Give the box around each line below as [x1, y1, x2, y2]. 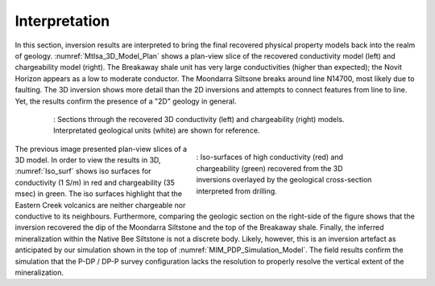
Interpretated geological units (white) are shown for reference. [53, 125, 260, 136]
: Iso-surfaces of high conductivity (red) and [196, 153, 344, 162]
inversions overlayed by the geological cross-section [196, 175, 372, 185]
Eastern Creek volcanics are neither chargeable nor [14, 200, 186, 210]
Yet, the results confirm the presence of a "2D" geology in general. [14, 96, 237, 106]
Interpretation [14, 12, 110, 30]
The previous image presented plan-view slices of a [14, 144, 188, 153]
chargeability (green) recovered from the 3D [196, 163, 343, 173]
